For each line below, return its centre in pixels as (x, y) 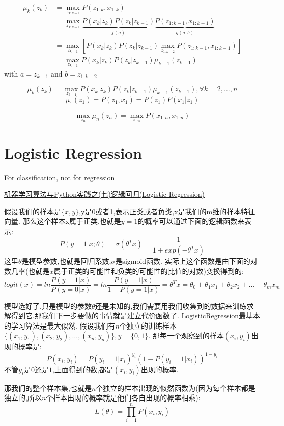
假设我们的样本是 (33, 211)
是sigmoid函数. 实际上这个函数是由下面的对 (186, 261)
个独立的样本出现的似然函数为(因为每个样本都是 (176, 387)
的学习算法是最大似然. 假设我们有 (60, 325)
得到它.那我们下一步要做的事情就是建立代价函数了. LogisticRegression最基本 (136, 316)
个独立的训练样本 (148, 325)
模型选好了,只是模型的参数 (48, 305)
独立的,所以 (23, 398)
